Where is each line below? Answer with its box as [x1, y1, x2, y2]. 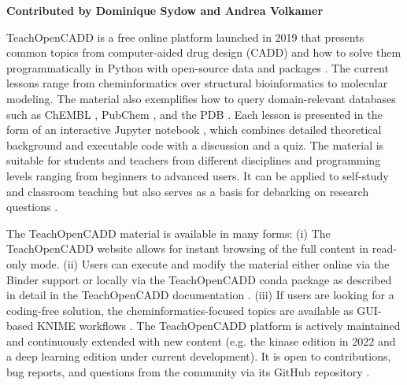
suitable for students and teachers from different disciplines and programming [6, 152, 381, 168]
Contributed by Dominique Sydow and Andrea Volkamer [6, 2, 324, 18]
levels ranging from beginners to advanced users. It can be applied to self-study [6, 167, 389, 183]
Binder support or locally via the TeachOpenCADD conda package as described [6, 271, 392, 287]
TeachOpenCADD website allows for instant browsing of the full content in [6, 240, 369, 257]
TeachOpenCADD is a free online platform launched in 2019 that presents [6, 28, 364, 45]
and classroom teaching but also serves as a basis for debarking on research [6, 183, 369, 199]
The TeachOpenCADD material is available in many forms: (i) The [6, 224, 331, 241]
